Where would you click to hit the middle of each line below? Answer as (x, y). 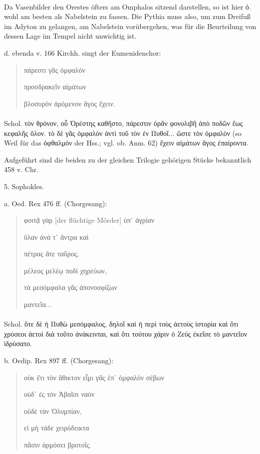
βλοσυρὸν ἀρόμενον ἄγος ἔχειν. (69, 103)
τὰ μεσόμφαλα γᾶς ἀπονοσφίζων (70, 287)
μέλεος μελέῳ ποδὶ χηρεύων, (65, 270)
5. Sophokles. (24, 186)
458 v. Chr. (21, 169)
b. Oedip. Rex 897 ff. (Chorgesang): (59, 360)
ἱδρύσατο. (18, 343)
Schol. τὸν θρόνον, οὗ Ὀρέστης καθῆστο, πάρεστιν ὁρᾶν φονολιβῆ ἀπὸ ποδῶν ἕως (123, 123)
